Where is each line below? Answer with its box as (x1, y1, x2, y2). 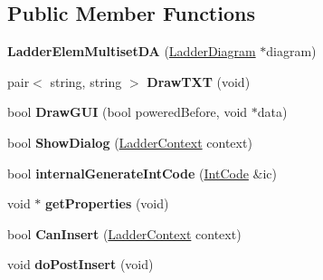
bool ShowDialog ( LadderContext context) (7, 132, 252, 151)
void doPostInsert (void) (7, 255, 154, 274)
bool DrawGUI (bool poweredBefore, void (7, 102, 248, 121)
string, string (50, 72, 122, 91)
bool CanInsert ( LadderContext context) (7, 224, 242, 243)
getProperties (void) (45, 194, 169, 213)
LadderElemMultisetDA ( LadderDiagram (7, 42, 256, 61)
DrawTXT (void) (147, 72, 251, 91)
